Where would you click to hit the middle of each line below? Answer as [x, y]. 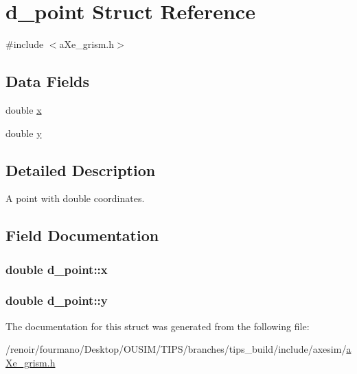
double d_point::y [57, 300]
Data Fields [48, 81]
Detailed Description [81, 170]
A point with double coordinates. [75, 198]
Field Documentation [82, 235]
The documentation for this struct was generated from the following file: [158, 326]
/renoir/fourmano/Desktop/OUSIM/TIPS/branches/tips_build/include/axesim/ [176, 349]
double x [24, 109]
